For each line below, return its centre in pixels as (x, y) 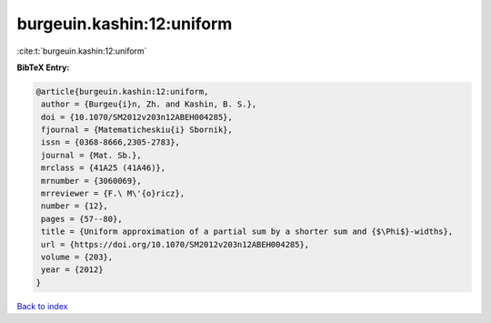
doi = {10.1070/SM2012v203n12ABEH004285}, (137, 117)
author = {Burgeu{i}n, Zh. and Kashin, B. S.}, (149, 104)
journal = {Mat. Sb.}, (92, 155)
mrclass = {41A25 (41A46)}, (104, 168)
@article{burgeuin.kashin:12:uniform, (122, 91)
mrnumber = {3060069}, (92, 181)
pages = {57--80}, (82, 219)
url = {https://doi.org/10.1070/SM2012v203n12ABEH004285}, (175, 244)
